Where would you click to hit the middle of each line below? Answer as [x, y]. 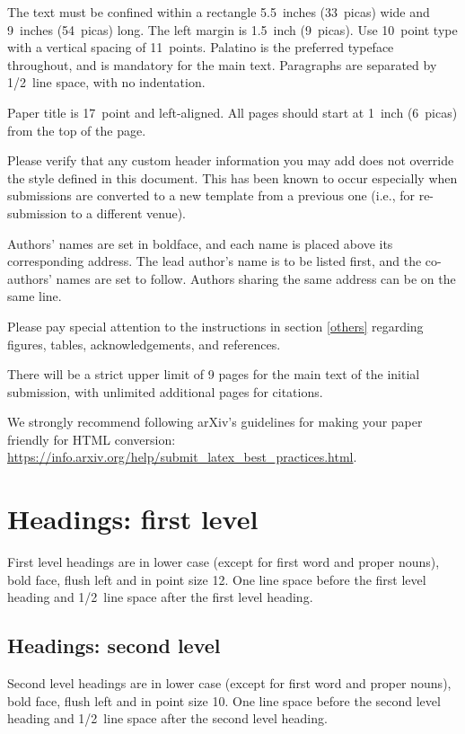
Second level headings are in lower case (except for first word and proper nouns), [229, 683]
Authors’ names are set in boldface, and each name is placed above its [200, 243]
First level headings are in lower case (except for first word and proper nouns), [224, 562]
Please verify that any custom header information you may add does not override [231, 160]
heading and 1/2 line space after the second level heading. [167, 718]
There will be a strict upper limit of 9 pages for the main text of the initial [214, 374]
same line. [35, 296]
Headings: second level [114, 646]
